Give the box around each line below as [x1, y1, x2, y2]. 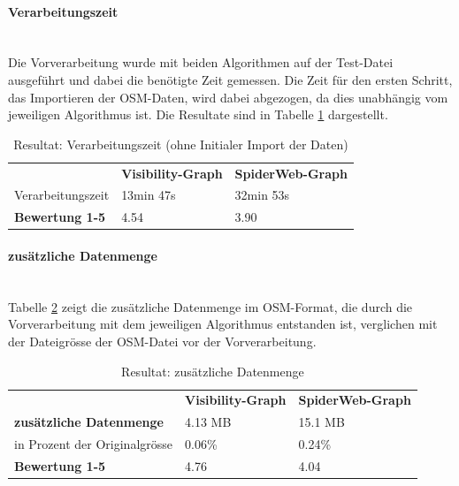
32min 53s [234, 186, 290, 204]
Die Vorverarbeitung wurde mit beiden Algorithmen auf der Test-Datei [8, 53, 394, 72]
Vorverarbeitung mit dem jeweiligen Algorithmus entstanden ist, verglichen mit [8, 315, 438, 333]
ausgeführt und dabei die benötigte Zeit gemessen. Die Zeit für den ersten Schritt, [8, 70, 453, 88]
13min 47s [121, 186, 176, 204]
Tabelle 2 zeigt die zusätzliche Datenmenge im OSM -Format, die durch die [8, 297, 413, 315]
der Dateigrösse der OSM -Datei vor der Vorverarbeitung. [8, 331, 317, 350]
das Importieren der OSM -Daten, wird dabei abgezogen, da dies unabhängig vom [8, 87, 448, 106]
